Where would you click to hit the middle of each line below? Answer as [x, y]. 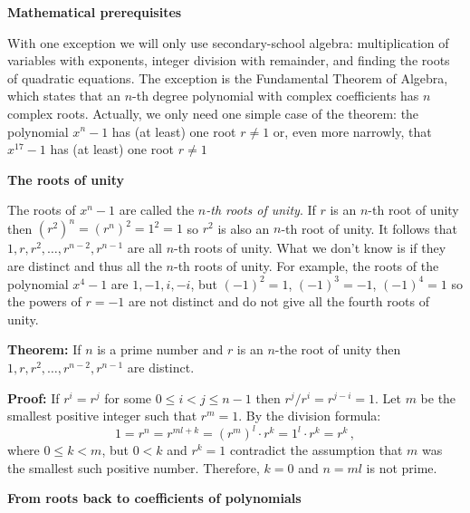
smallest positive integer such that [102, 416]
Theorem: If [44, 349]
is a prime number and [160, 349]
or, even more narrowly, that [352, 131]
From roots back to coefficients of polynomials [154, 498]
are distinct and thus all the [85, 266]
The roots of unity [66, 179]
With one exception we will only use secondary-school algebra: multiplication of [228, 42]
